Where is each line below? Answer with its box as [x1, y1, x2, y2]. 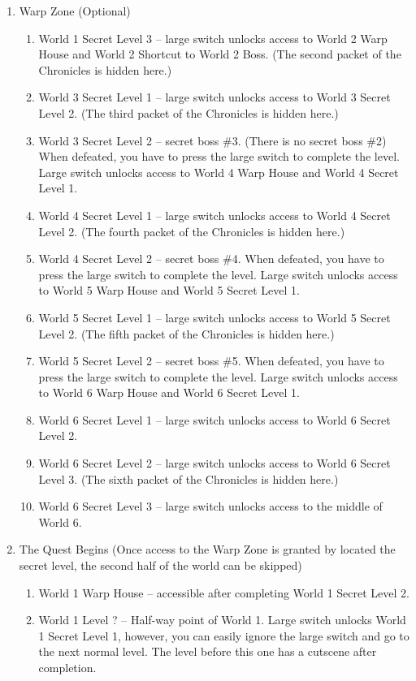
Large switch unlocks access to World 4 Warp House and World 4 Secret [38, 163, 399, 180]
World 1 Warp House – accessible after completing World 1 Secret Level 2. [38, 584, 409, 601]
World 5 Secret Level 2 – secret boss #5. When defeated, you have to [38, 352, 384, 369]
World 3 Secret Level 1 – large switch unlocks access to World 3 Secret [38, 88, 391, 106]
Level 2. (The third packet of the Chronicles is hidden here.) [38, 104, 339, 121]
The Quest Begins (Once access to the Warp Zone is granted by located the [19, 541, 396, 558]
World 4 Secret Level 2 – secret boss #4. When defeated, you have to [38, 250, 384, 267]
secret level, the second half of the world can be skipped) [19, 557, 302, 574]
